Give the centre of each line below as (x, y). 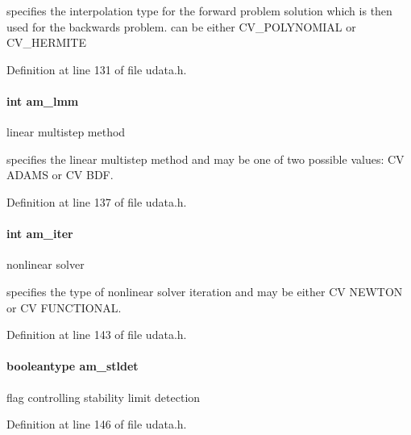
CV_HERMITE (46, 42)
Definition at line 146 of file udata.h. (97, 424)
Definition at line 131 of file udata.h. (97, 69)
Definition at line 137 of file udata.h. (97, 201)
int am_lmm (43, 100)
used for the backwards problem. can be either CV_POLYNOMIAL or (181, 26)
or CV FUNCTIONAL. (64, 307)
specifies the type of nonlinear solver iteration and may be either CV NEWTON (205, 291)
